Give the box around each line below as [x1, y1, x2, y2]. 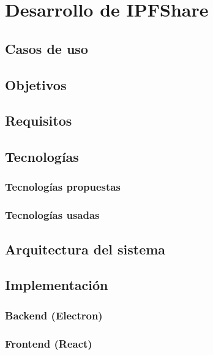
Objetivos [5, 75, 67, 94]
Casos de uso [5, 39, 88, 58]
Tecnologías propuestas [5, 179, 121, 194]
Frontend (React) [5, 335, 92, 351]
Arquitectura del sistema [5, 239, 166, 258]
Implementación [5, 275, 108, 294]
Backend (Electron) [5, 307, 103, 323]
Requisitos [5, 111, 72, 130]
